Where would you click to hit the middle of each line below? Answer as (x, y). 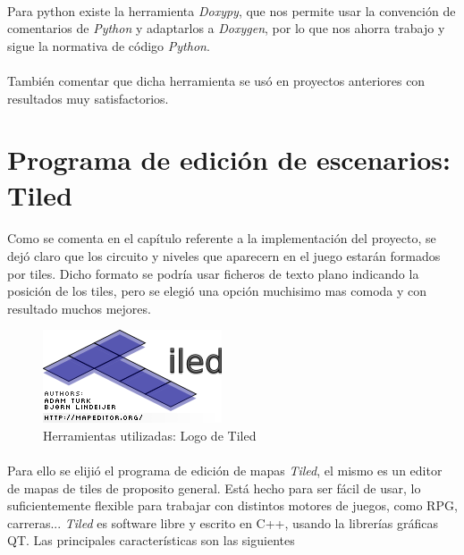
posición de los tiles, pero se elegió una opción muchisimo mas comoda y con (217, 291)
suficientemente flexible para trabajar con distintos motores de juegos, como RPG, (232, 505)
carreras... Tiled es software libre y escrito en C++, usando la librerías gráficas (223, 522)
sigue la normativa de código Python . (109, 45)
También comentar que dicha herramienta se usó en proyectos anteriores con (216, 80)
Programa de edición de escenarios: (229, 160)
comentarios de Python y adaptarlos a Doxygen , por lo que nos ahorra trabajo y (226, 28)
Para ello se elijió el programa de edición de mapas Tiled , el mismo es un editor (225, 471)
